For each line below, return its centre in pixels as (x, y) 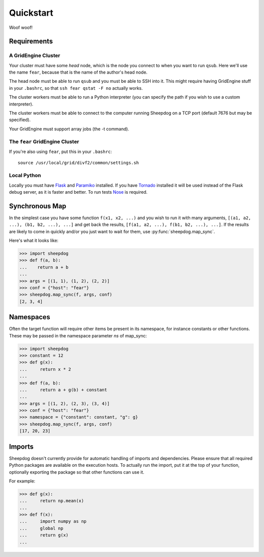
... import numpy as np (53, 521)
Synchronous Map (38, 206)
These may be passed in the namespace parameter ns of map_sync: (78, 335)
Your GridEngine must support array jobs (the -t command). (69, 129)
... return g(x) (44, 535)
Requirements (31, 41)
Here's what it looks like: (34, 240)
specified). (20, 120)
